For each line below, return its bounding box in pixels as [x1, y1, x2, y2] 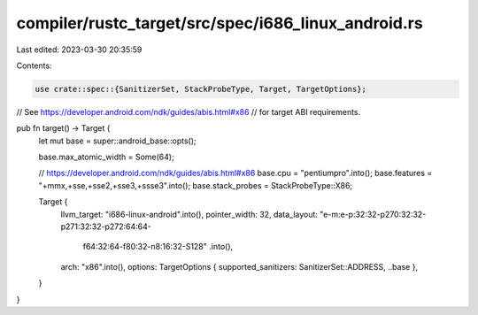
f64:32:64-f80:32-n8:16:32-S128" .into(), [82, 242, 234, 252]
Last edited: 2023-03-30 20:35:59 [16, 44, 143, 55]
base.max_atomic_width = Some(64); [38, 151, 174, 163]
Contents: [16, 60, 52, 71]
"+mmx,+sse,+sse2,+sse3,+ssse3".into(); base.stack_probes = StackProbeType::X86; [38, 180, 353, 190]
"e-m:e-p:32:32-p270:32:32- [320, 209, 427, 219]
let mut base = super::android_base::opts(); [38, 135, 197, 146]
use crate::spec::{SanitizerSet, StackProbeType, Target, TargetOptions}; [35, 84, 367, 94]
